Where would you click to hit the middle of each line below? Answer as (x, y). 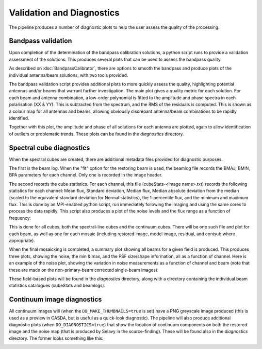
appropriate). (22, 240)
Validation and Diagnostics (64, 13)
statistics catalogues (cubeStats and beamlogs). (57, 286)
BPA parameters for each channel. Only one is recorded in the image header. (86, 175)
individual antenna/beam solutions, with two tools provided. (68, 75)
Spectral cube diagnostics (49, 148)
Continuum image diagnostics (55, 300)
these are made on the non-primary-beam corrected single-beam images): (84, 270)
